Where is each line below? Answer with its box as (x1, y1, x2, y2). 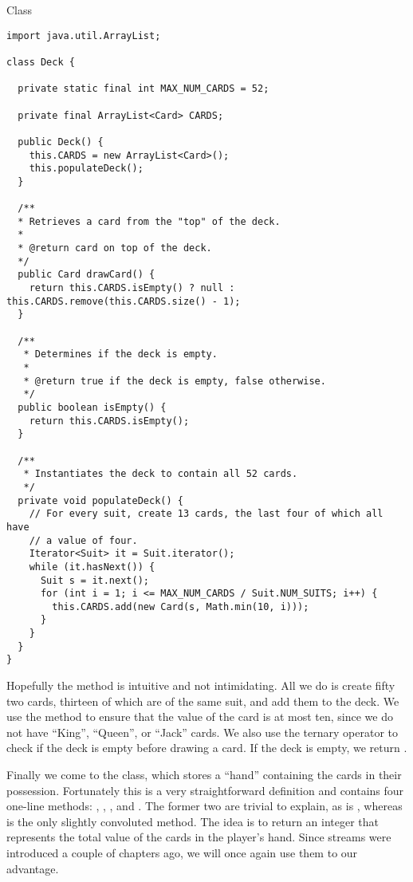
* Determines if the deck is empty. (23, 348, 218, 360)
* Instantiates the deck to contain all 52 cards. (23, 468, 298, 480)
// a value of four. (29, 534, 138, 546)
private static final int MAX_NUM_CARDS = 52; (18, 83, 269, 95)
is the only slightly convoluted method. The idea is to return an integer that (6, 813, 380, 829)
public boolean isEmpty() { (18, 401, 167, 413)
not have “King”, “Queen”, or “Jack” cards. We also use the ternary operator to (6, 723, 399, 740)
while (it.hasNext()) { (29, 561, 155, 573)
